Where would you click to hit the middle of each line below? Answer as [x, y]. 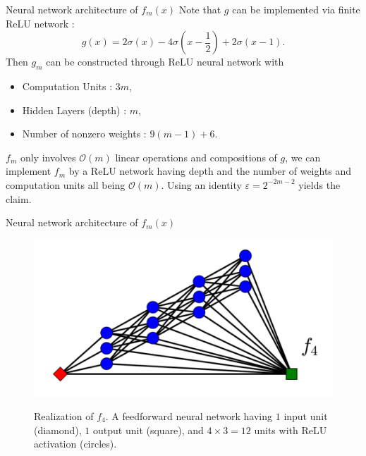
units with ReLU [291, 430]
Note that [200, 9]
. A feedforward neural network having [189, 415]
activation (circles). [75, 444]
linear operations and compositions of [196, 157]
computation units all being [66, 184]
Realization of [64, 415]
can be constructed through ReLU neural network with [165, 62]
